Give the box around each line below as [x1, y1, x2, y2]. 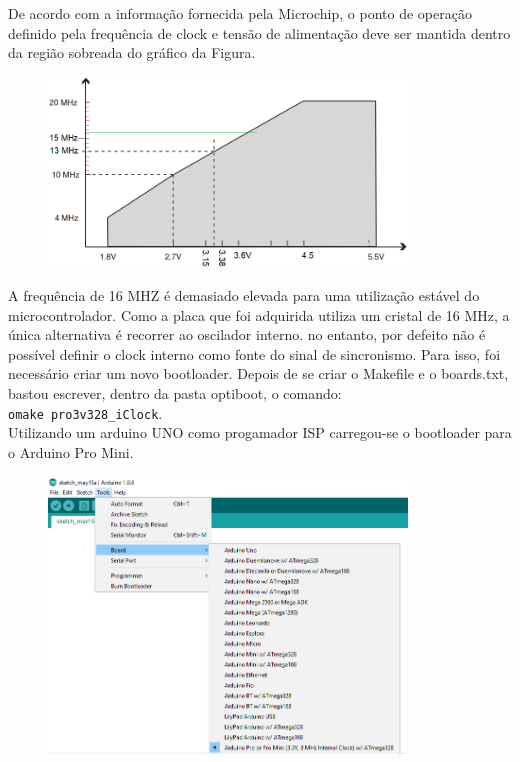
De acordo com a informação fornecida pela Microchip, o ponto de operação [8, 3, 472, 23]
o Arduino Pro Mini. [8, 441, 134, 462]
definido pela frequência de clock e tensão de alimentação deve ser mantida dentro [8, 22, 511, 43]
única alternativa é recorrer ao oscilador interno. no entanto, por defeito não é [8, 324, 486, 345]
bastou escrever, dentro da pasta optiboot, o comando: [8, 383, 342, 404]
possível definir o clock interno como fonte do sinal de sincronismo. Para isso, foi [8, 343, 501, 364]
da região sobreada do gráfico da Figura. [8, 42, 256, 63]
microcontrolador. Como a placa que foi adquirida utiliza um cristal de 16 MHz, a [8, 304, 510, 325]
